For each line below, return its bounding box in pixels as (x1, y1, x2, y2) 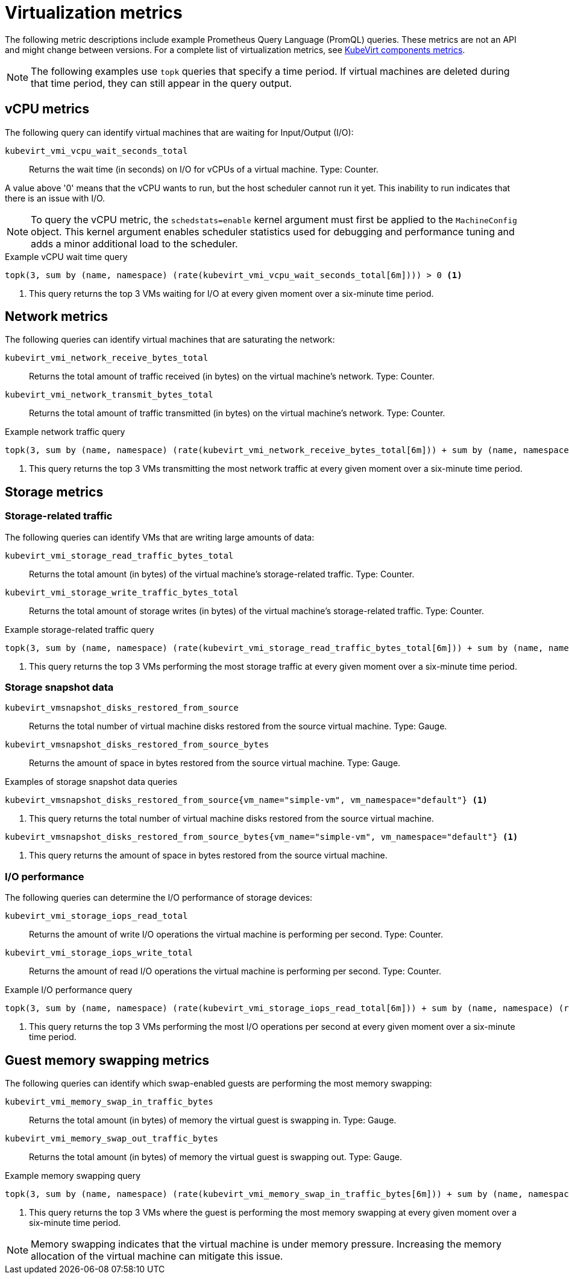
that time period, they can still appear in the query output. (31, 77, 292, 89)
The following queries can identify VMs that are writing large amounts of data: (5, 532, 315, 542)
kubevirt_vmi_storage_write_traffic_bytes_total (5, 587, 239, 597)
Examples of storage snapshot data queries (5, 776, 178, 787)
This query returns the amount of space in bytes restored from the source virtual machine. (29, 850, 388, 861)
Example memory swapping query (5, 1170, 141, 1181)
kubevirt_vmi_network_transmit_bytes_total (5, 390, 213, 400)
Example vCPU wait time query (5, 251, 128, 262)
